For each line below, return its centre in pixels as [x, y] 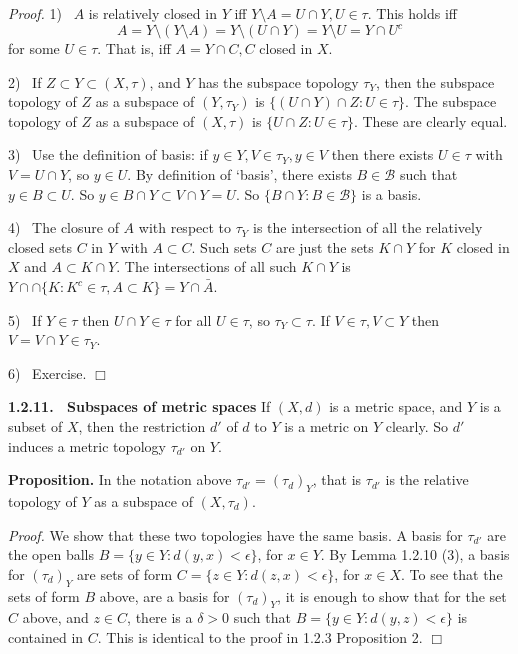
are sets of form [125, 573]
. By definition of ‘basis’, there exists [239, 174]
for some [34, 48]
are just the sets [324, 246]
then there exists [382, 154]
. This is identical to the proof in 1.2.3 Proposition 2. [260, 636]
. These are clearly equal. [430, 120]
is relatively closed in [152, 13]
